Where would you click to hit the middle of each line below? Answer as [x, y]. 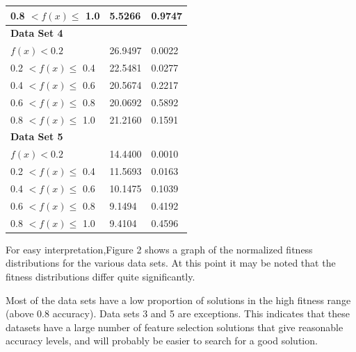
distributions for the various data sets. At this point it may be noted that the [171, 263]
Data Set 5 [37, 136]
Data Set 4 [37, 33]
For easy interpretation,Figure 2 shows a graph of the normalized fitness [159, 249]
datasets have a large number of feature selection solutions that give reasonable [175, 327]
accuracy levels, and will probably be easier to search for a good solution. [162, 341]
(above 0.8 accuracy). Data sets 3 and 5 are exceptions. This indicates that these [178, 313]
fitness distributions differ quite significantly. [100, 276]
